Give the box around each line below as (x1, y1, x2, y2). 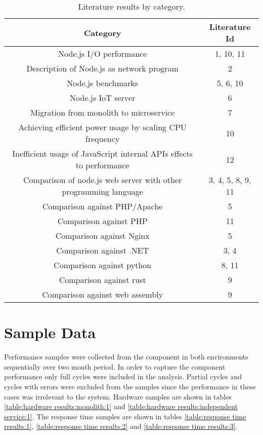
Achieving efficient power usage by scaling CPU (18, 121, 187, 133)
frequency (85, 133, 120, 144)
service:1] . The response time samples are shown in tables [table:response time (4, 411, 246, 421)
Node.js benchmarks (67, 77, 139, 89)
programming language (62, 186, 143, 197)
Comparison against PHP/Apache (42, 200, 163, 212)
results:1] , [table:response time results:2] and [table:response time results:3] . (4, 421, 238, 431)
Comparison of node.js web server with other (23, 174, 182, 186)
